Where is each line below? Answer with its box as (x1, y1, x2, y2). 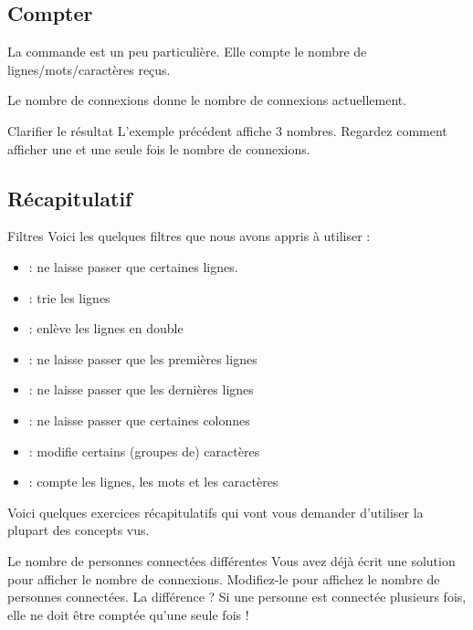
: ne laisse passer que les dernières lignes (28, 380, 254, 399)
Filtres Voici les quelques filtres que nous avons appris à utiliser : (7, 226, 371, 246)
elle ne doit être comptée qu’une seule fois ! (7, 604, 249, 624)
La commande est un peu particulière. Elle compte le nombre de (7, 42, 367, 61)
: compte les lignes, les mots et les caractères (28, 472, 279, 491)
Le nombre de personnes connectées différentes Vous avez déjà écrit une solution (7, 551, 456, 570)
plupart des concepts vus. (7, 520, 150, 540)
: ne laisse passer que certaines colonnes (28, 410, 250, 429)
